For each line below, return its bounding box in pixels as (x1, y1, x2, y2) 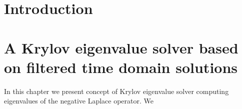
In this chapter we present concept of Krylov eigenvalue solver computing (4, 85, 229, 96)
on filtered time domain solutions (4, 56, 238, 77)
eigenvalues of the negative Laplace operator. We (4, 95, 153, 106)
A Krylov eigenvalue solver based (4, 37, 238, 57)
